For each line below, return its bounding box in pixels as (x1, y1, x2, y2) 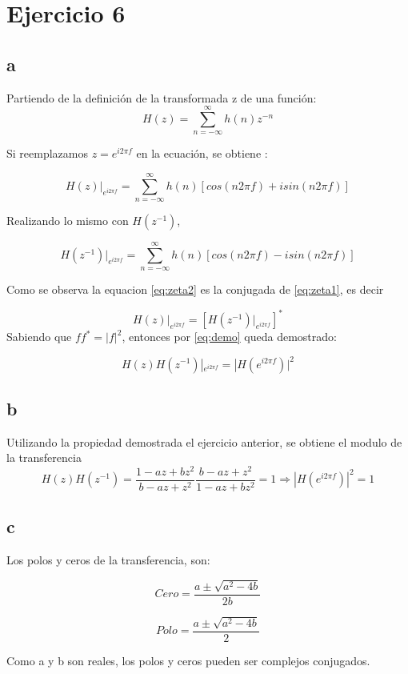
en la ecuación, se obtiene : (136, 145, 268, 162)
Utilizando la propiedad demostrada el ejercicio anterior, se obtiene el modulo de (6, 433, 402, 450)
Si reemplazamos (6, 145, 88, 162)
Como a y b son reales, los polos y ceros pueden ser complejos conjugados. (6, 652, 370, 668)
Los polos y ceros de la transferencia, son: (6, 552, 210, 568)
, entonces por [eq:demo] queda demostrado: (122, 328, 337, 345)
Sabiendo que (6, 328, 72, 345)
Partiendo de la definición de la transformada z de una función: (6, 89, 317, 106)
